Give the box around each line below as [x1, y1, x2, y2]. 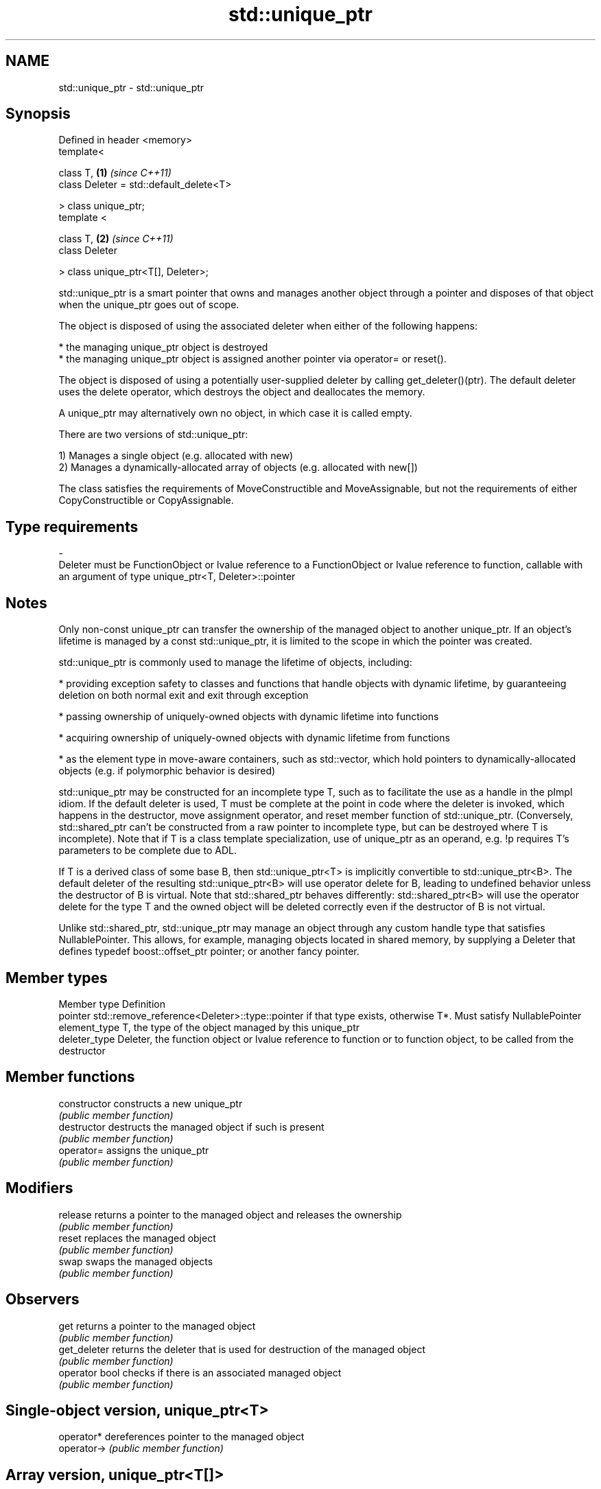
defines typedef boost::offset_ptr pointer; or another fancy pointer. [58, 945, 360, 958]
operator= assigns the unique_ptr [58, 1144, 209, 1156]
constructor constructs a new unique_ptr [58, 1097, 243, 1109]
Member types [5, 969, 108, 986]
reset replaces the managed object [58, 1232, 216, 1244]
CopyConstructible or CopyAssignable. [58, 494, 234, 507]
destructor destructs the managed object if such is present [58, 1120, 325, 1133]
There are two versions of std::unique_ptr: [58, 428, 248, 441]
